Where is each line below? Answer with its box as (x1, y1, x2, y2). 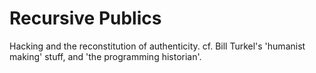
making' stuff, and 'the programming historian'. (9, 50, 202, 62)
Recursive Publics (9, 7, 162, 30)
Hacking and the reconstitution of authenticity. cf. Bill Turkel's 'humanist (9, 40, 306, 52)
